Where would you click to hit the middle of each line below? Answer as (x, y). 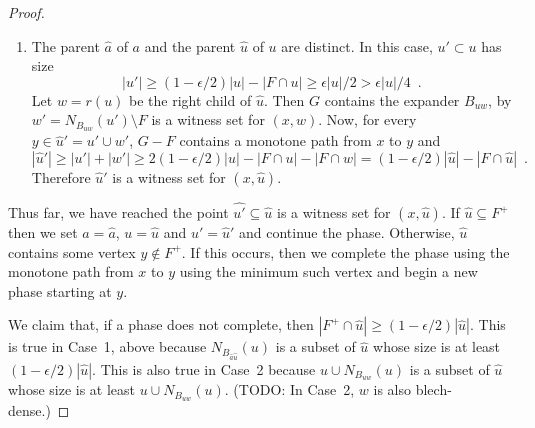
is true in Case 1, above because (107, 346)
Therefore (61, 176)
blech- (433, 389)
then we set (43, 232)
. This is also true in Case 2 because (204, 368)
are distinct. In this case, (357, 45)
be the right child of (190, 99)
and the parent (190, 45)
